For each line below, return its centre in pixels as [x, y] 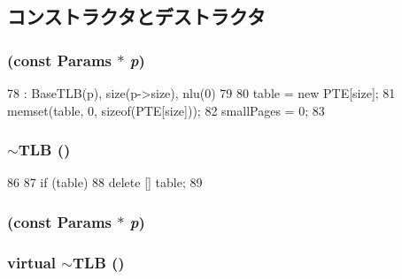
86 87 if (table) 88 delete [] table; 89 [105, 182]
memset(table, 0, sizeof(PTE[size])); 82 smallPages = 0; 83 [166, 110]
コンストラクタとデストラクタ [136, 16]
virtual [32, 262]
